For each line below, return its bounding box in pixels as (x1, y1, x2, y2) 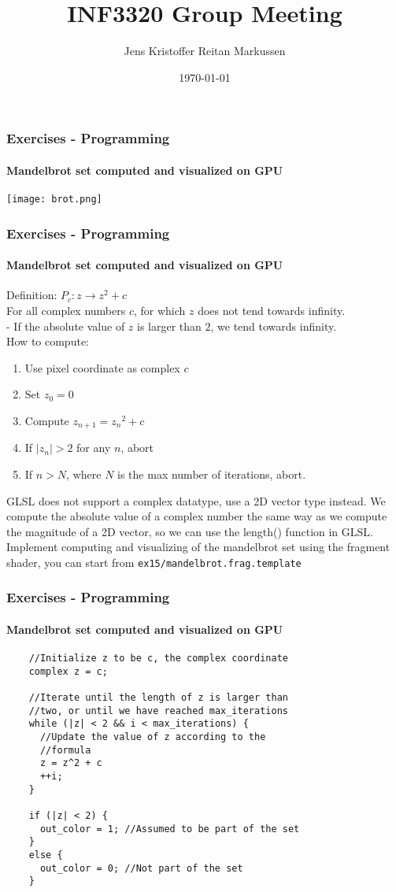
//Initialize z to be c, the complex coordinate (28, 653, 288, 664)
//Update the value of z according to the (39, 731, 266, 743)
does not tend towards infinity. (198, 302, 346, 318)
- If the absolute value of (6, 317, 125, 334)
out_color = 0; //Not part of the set (39, 862, 243, 874)
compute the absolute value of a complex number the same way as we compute (6, 508, 387, 524)
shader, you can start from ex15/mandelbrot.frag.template (6, 553, 302, 570)
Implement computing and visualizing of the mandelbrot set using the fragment (6, 539, 390, 555)
